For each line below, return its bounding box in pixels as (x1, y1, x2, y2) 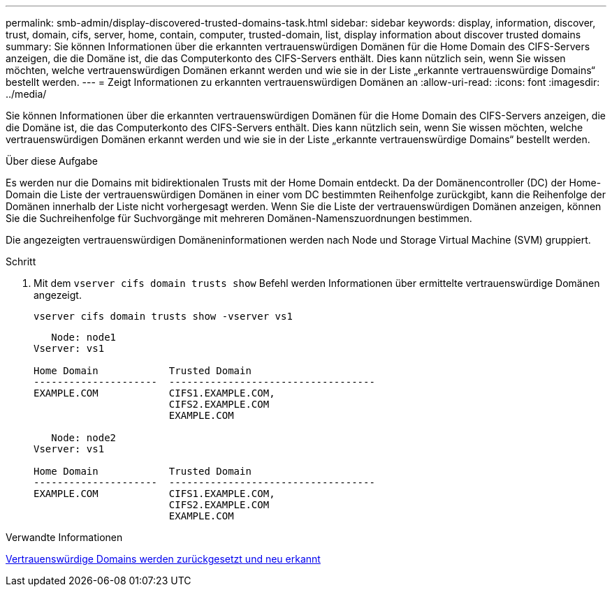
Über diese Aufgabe (6, 155, 98, 167)
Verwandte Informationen (6, 531, 123, 543)
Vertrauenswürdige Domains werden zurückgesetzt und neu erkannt (6, 553, 321, 565)
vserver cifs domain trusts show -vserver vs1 (34, 311, 293, 322)
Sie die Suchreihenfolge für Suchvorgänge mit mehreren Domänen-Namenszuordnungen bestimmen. (6, 212, 472, 224)
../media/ (6, 88, 47, 100)
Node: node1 (51, 332, 117, 343)
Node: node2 (51, 432, 117, 443)
